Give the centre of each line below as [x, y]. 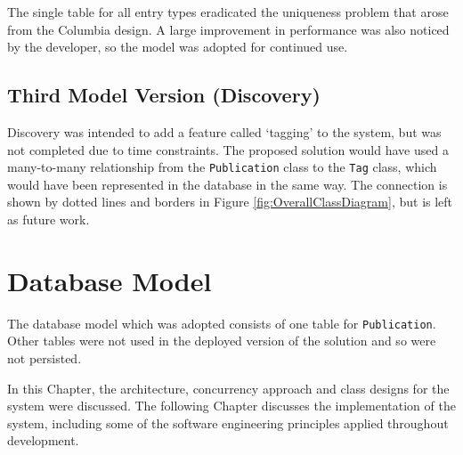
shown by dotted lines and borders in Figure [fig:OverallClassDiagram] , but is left [230, 202]
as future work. [49, 219]
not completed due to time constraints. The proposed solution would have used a [228, 149]
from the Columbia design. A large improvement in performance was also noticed [228, 29]
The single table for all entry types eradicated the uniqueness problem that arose [228, 12]
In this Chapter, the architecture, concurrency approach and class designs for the [228, 388]
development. [43, 440]
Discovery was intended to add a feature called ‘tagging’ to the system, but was [224, 131]
